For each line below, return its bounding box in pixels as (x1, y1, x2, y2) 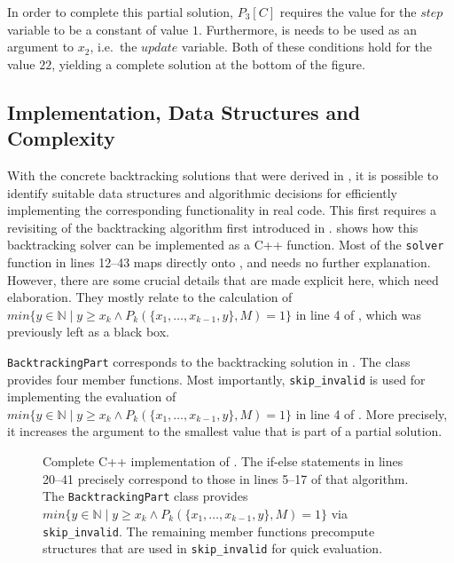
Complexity (7, 124, 115, 152)
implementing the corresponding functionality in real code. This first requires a (7, 201, 436, 219)
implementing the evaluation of (7, 387, 176, 406)
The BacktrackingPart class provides (43, 487, 248, 505)
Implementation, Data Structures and (7, 98, 361, 125)
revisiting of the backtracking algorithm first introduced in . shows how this (7, 218, 419, 236)
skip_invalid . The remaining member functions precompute (43, 521, 375, 540)
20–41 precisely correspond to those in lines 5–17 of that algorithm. (43, 469, 409, 488)
